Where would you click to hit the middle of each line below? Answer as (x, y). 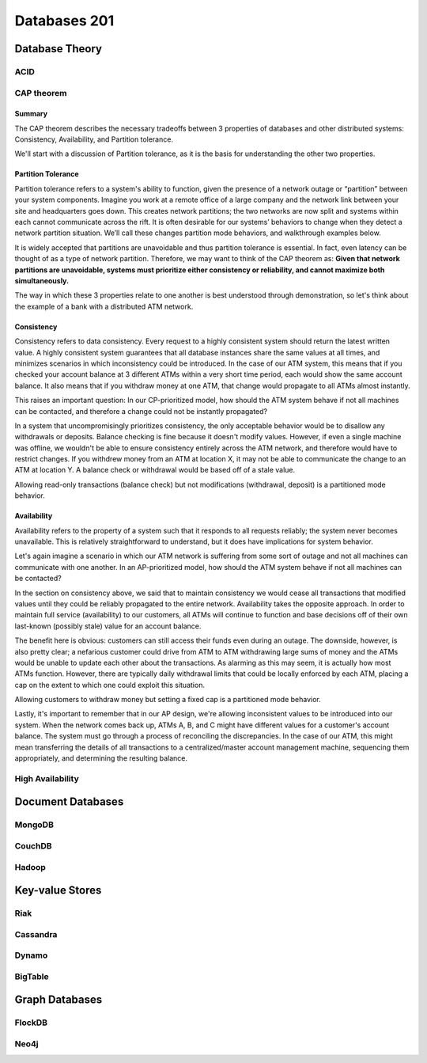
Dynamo (31, 955)
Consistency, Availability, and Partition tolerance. (94, 139)
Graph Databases (59, 1000)
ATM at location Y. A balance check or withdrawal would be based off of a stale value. (155, 470)
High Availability (47, 778)
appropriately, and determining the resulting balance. (101, 758)
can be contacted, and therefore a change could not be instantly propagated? (141, 411)
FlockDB (31, 1023)
